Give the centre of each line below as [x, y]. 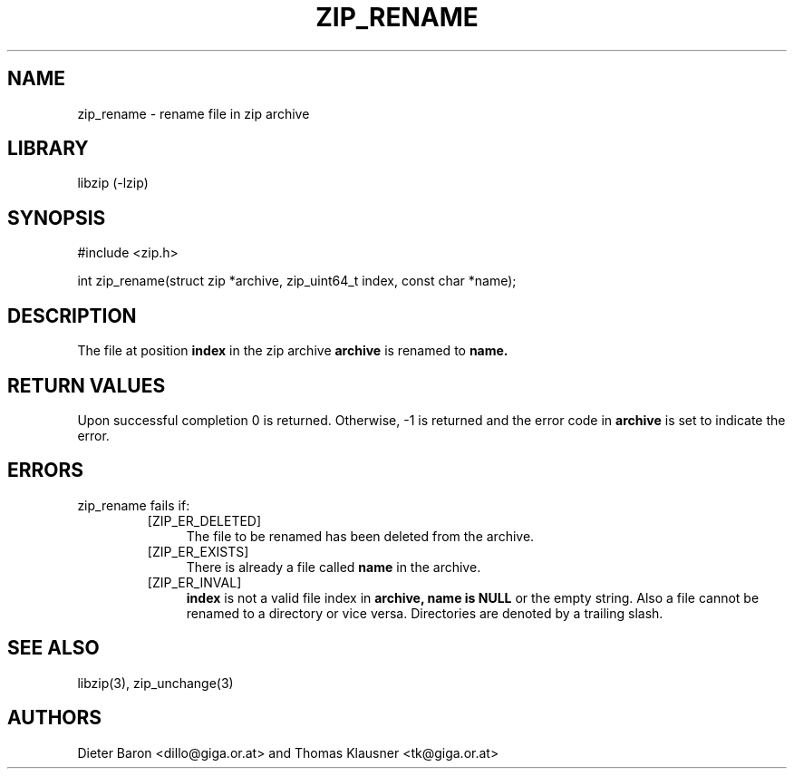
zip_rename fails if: [134, 505]
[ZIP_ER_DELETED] [204, 520]
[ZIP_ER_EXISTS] [198, 551]
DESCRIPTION [72, 315]
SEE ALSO [53, 648]
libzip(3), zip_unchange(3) [155, 683]
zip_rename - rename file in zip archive [194, 113]
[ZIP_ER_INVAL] [194, 582]
